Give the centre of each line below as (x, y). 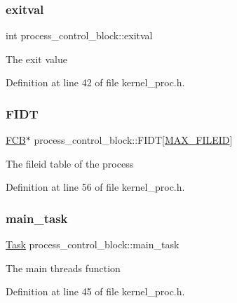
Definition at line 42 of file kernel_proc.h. (95, 82)
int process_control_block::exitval (79, 35)
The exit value (36, 59)
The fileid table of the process (70, 163)
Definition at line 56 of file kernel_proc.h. (95, 187)
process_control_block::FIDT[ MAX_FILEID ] (133, 140)
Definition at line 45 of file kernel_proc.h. (95, 291)
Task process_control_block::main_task (93, 244)
